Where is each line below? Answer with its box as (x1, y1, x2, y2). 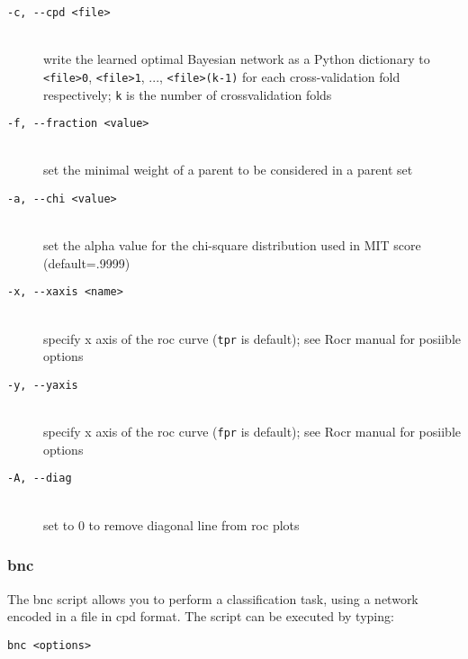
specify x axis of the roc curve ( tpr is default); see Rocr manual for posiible (43, 329, 461, 348)
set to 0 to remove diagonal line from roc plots (43, 515, 300, 534)
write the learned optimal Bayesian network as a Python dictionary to (43, 50, 430, 68)
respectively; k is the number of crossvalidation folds (43, 85, 332, 104)
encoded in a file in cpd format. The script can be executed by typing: (7, 607, 394, 626)
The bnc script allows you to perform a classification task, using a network (7, 589, 418, 608)
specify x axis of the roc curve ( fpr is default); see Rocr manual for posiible (43, 422, 461, 441)
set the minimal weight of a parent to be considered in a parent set (43, 160, 413, 179)
